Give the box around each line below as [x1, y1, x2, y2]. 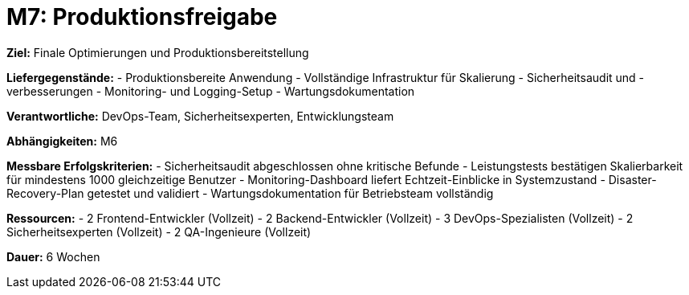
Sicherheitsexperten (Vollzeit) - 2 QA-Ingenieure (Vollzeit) [6, 224, 312, 239]
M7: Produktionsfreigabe [6, 3, 278, 31]
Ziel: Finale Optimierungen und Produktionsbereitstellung [6, 45, 309, 59]
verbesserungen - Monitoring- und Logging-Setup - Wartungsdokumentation [6, 84, 415, 98]
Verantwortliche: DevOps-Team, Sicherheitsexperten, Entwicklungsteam [6, 109, 394, 123]
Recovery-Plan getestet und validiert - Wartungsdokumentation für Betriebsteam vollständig [6, 186, 494, 200]
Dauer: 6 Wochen [6, 249, 100, 264]
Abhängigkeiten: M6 [6, 133, 118, 148]
